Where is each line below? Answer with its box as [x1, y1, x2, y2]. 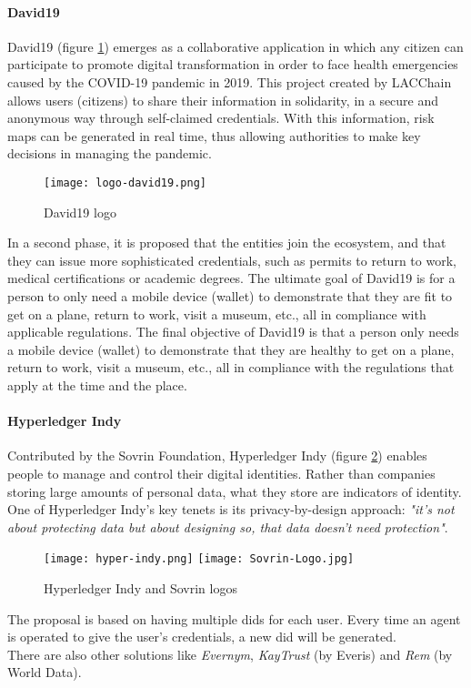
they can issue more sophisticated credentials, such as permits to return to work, [7, 250, 456, 269]
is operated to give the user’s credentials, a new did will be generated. [7, 627, 396, 646]
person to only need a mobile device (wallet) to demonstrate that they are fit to [7, 286, 453, 305]
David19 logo [44, 202, 116, 221]
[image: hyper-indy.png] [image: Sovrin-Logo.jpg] [44, 552, 355, 566]
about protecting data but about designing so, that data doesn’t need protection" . [7, 517, 448, 536]
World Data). [7, 663, 82, 682]
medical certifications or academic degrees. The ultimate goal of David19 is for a [7, 268, 456, 288]
